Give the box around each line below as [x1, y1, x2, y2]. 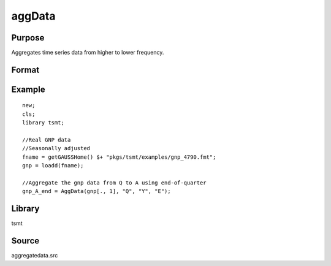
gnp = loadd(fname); [22, 162, 84, 169]
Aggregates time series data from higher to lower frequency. [11, 49, 164, 56]
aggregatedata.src [11, 252, 58, 259]
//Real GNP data [22, 137, 71, 143]
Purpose [11, 32, 45, 43]
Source [11, 236, 40, 246]
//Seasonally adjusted [22, 145, 91, 152]
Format [11, 64, 40, 75]
